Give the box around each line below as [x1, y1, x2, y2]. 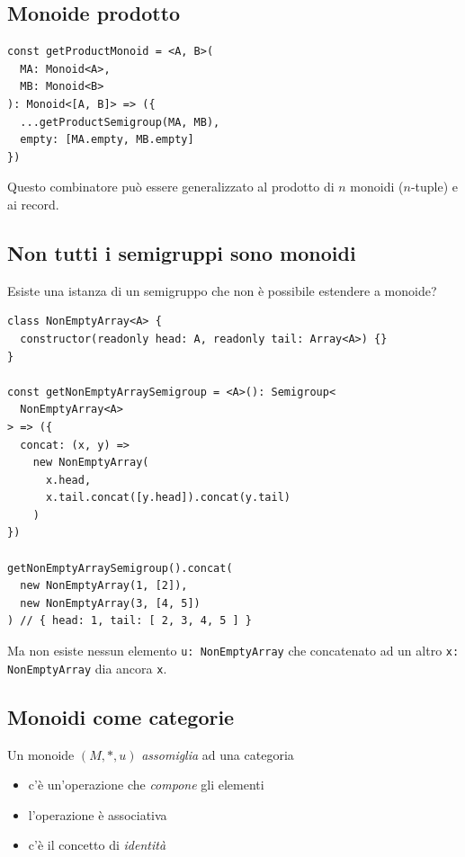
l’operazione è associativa [28, 805, 167, 824]
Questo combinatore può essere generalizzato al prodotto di [7, 177, 335, 196]
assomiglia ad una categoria [141, 745, 294, 763]
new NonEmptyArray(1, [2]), [20, 579, 188, 593]
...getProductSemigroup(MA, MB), [20, 115, 220, 129]
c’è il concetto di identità [28, 835, 166, 854]
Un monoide [7, 745, 75, 763]
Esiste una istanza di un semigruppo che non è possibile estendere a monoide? [7, 281, 437, 299]
